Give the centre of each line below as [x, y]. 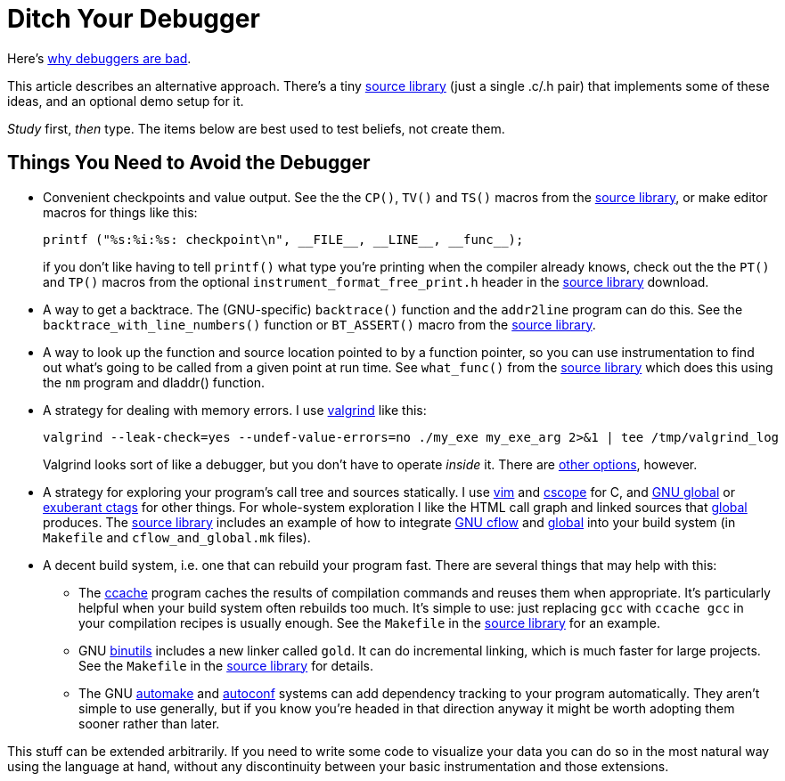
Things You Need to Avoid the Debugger [189, 163]
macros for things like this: [120, 212]
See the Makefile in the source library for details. [226, 665]
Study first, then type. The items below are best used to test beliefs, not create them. [256, 128]
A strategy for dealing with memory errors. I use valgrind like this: [235, 410]
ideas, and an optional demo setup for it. [126, 101]
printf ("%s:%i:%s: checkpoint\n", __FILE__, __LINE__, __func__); [283, 239]
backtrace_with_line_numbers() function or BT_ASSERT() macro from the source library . [319, 324]
